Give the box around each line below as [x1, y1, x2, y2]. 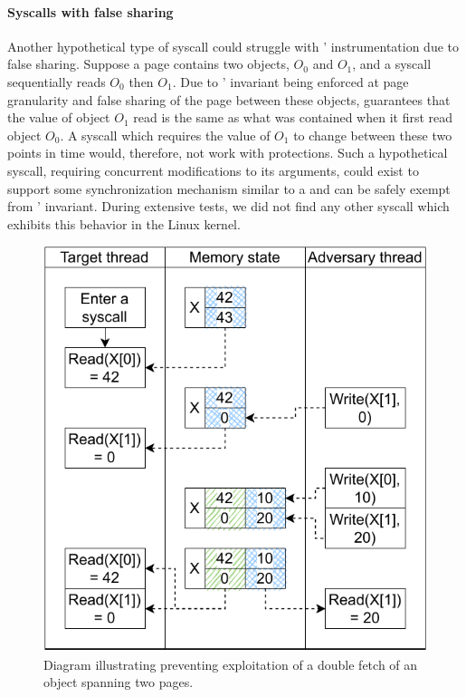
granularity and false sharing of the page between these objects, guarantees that [7, 90, 451, 109]
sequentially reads [7, 72, 106, 91]
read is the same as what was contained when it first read [133, 108, 453, 127]
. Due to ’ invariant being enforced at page [172, 72, 409, 91]
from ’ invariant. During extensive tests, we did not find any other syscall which [7, 197, 450, 216]
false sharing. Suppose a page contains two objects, [7, 54, 290, 73]
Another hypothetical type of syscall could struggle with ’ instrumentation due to [7, 36, 460, 55]
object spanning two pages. [43, 673, 194, 692]
